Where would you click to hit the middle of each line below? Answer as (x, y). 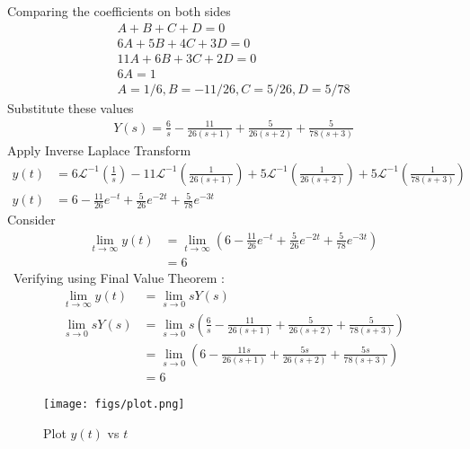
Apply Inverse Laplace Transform (99, 150)
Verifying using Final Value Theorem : (119, 278)
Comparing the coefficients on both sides (119, 11)
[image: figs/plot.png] (114, 405)
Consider (31, 220)
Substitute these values (71, 107)
